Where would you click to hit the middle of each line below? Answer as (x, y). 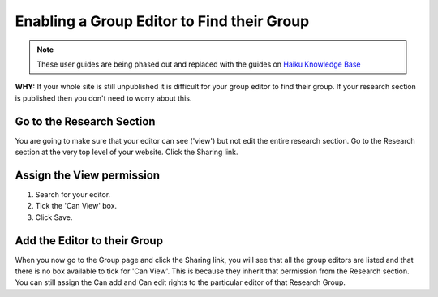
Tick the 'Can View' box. (76, 206)
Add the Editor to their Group (89, 241)
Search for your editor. (73, 194)
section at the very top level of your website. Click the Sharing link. (127, 152)
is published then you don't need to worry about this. (103, 98)
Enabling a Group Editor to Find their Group (162, 21)
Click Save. (54, 217)
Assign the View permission (88, 175)
